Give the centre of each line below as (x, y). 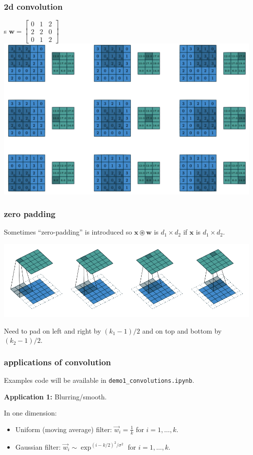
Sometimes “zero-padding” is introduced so (68, 232)
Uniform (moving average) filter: (63, 429)
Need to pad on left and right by (53, 330)
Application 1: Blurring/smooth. (55, 396)
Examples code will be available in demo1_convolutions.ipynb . (99, 380)
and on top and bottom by (182, 330)
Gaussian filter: (38, 446)
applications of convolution (58, 362)
